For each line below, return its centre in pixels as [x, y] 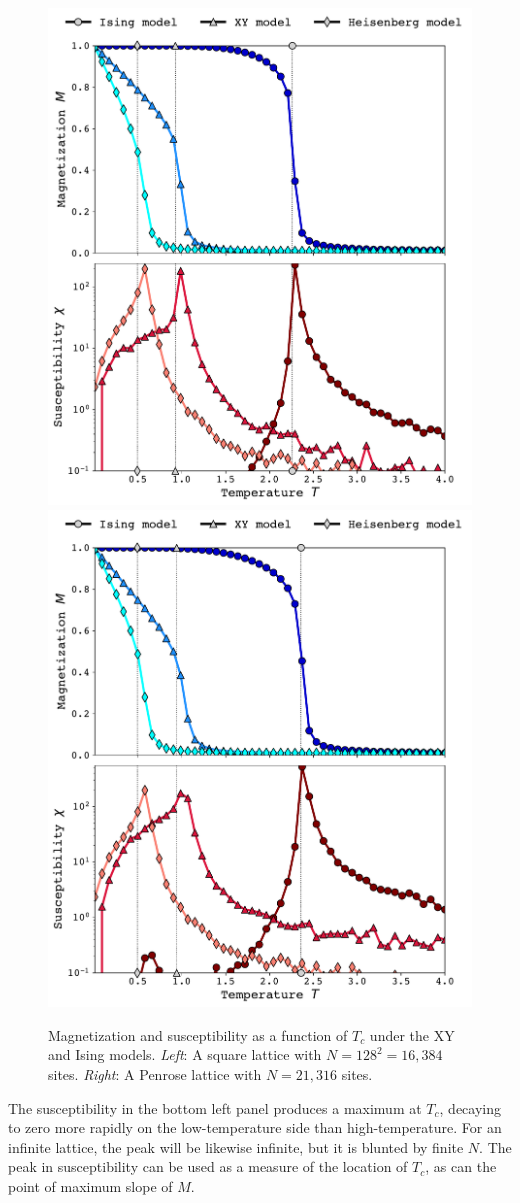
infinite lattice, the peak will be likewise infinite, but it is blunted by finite [236, 1146]
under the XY [412, 1034]
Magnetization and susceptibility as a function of [198, 1034]
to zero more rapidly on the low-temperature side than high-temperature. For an [255, 1127]
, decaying [470, 1107]
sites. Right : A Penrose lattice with [155, 1074]
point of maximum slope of [90, 1186]
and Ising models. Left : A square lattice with [185, 1054]
